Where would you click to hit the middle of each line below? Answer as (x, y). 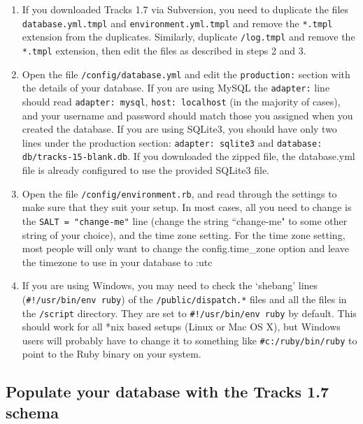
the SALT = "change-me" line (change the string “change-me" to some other (185, 220)
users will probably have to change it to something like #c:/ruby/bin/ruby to (190, 340)
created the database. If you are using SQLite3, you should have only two (179, 129)
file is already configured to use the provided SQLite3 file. (146, 170)
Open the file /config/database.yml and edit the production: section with (186, 74)
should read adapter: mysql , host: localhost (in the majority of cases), (181, 101)
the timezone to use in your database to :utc (117, 262)
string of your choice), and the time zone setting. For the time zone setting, (184, 234)
